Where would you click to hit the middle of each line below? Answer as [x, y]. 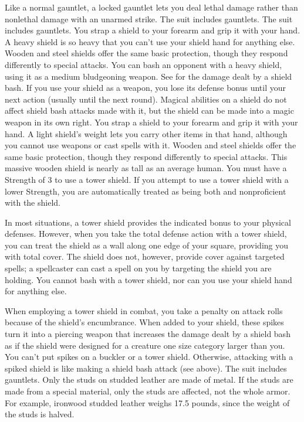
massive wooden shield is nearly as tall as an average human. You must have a [146, 168]
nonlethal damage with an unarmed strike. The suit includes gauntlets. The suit [149, 18]
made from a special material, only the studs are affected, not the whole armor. [148, 391]
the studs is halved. [40, 414]
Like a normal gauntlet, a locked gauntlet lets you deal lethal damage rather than [151, 7]
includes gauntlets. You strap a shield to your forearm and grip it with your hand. [153, 30]
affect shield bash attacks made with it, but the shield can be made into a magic [149, 110]
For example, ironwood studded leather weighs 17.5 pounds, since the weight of [147, 402]
